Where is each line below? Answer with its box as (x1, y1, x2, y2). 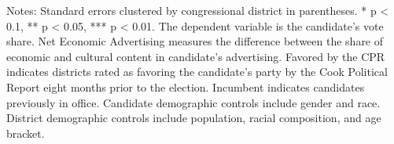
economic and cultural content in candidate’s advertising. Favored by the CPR (6, 48, 385, 64)
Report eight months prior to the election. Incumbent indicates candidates (6, 78, 365, 95)
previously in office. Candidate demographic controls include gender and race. (6, 94, 381, 110)
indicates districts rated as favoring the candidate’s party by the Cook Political (6, 63, 388, 80)
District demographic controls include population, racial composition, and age (6, 110, 381, 126)
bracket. (6, 124, 45, 141)
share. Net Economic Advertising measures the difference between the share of (6, 33, 384, 49)
